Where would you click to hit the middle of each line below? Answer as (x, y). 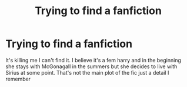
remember (18, 79)
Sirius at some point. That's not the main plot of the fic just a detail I (87, 72)
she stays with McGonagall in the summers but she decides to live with (91, 66)
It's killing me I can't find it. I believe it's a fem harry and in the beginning (93, 60)
